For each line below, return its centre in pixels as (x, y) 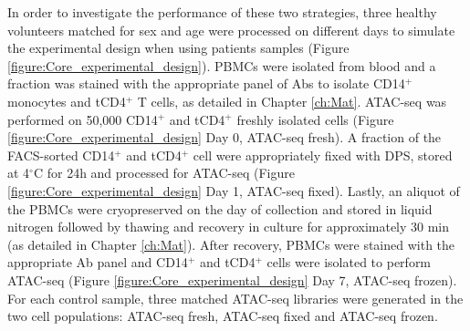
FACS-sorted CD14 (61, 155)
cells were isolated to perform (349, 262)
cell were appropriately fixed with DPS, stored (323, 155)
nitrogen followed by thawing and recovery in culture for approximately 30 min (229, 227)
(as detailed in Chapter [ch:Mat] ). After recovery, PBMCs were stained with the (231, 244)
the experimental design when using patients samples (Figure (178, 48)
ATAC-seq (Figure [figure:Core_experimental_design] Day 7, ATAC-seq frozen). (232, 279)
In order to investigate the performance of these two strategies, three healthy (222, 12)
